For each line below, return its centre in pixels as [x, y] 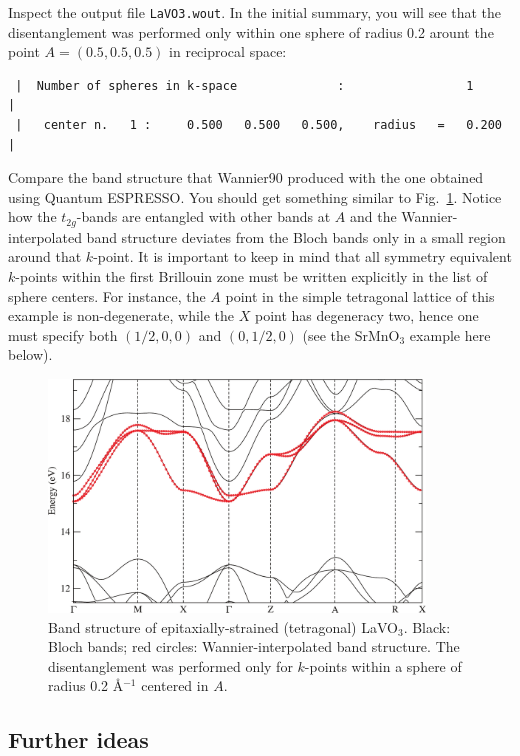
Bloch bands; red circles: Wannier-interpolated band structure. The [254, 646]
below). [30, 354]
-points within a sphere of [383, 665]
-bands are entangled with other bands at [203, 216]
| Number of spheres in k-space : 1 [244, 85]
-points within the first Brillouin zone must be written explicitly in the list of [251, 276]
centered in [175, 685]
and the [373, 216]
